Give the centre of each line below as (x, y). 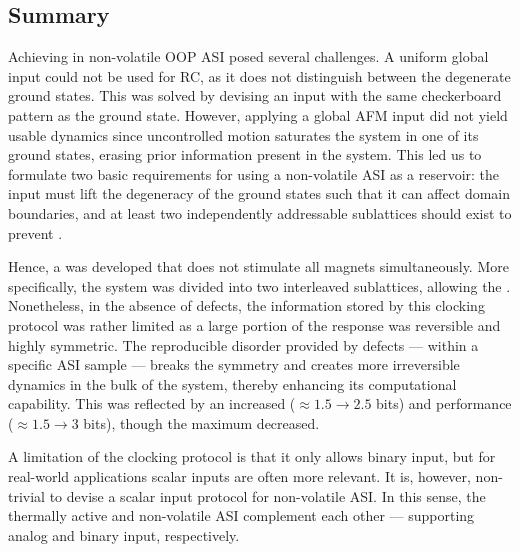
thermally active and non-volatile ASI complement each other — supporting (241, 515)
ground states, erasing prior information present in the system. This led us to (245, 154)
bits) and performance (444, 403)
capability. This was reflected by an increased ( (152, 403)
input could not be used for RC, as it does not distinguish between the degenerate (259, 75)
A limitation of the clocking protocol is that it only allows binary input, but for (252, 456)
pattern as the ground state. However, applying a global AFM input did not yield (258, 114)
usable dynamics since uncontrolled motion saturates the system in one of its (243, 134)
